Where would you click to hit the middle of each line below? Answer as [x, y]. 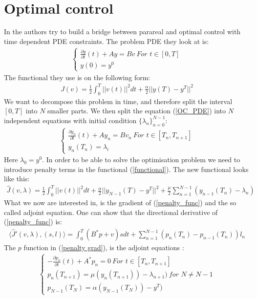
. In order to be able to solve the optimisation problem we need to [141, 160]
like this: [17, 179]
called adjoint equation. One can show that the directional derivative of [111, 212]
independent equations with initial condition [70, 120]
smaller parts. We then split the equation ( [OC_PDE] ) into [137, 111]
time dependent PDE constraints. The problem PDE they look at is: [107, 41]
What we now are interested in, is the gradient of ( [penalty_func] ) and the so [120, 203]
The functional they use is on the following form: [77, 77]
